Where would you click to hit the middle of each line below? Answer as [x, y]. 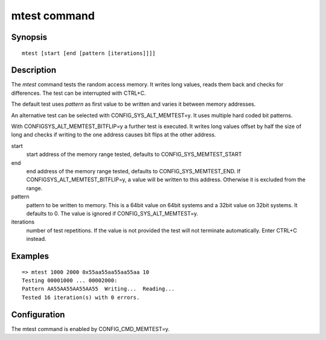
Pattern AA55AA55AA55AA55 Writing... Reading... [98, 289]
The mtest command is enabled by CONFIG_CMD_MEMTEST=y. [91, 329]
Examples [30, 256]
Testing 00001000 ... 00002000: [70, 280]
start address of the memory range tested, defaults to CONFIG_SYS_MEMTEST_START [134, 155]
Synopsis [29, 37]
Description [34, 70]
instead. [36, 239]
